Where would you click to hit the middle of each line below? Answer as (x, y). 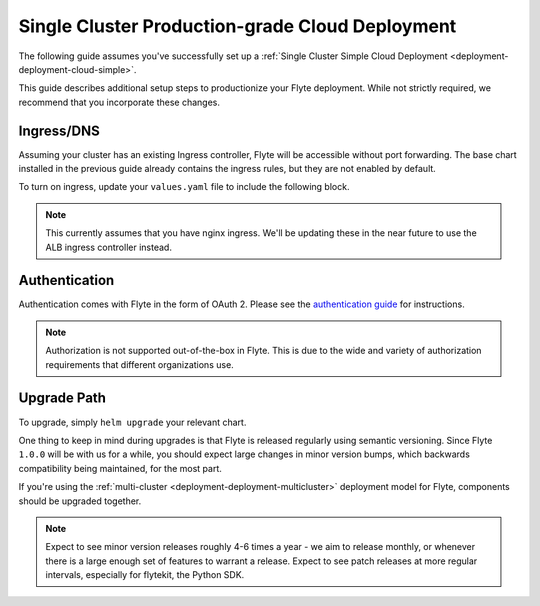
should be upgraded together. (80, 501)
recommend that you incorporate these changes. (119, 102)
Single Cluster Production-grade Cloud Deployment (237, 26)
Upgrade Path (62, 398)
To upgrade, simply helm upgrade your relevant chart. (132, 422)
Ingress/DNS (59, 130)
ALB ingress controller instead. (108, 247)
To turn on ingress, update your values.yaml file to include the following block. (184, 187)
